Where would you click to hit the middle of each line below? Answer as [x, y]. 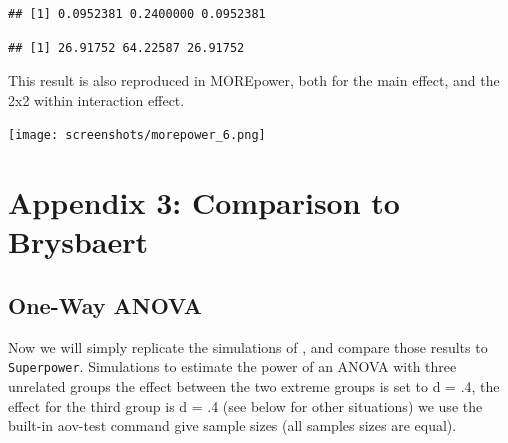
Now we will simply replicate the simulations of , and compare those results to [248, 346]
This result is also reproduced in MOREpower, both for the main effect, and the [254, 80]
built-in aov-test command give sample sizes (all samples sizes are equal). [232, 425]
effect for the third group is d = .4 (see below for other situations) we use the [245, 405]
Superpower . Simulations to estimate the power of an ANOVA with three [232, 366]
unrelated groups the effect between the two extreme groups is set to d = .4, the [254, 386]
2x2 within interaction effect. [96, 99]
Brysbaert [78, 241]
